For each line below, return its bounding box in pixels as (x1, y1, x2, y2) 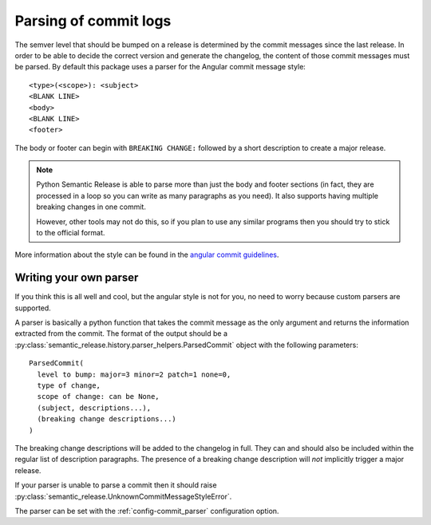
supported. (14, 303, 51, 313)
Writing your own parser (14, 271, 139, 285)
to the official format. (36, 228, 105, 238)
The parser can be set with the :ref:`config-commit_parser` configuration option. (14, 506, 279, 515)
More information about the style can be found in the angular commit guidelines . (14, 250, 279, 259)
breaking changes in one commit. (36, 202, 147, 211)
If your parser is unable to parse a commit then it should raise (14, 480, 217, 490)
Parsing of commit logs (14, 12, 172, 30)
